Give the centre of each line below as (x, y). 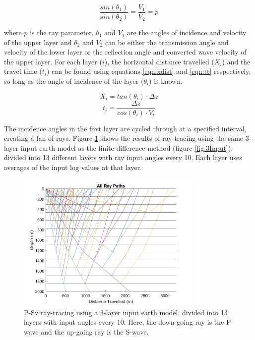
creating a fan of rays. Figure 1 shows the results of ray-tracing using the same (124, 138)
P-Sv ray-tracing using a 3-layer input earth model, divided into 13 (126, 312)
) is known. (166, 81)
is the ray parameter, (62, 32)
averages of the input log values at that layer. (73, 167)
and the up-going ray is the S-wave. (95, 331)
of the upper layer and (38, 42)
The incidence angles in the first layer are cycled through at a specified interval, (125, 128)
